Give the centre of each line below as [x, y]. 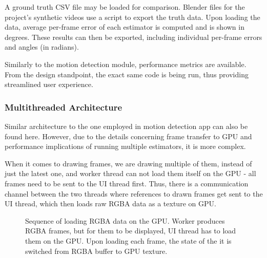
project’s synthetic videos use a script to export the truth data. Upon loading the [132, 17]
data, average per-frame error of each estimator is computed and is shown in [125, 27]
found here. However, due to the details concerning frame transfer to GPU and [128, 136]
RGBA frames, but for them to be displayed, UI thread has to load [131, 231]
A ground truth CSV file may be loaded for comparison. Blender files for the [125, 7]
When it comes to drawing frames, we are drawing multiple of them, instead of [128, 163]
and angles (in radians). [42, 47]
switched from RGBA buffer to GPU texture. [96, 251]
